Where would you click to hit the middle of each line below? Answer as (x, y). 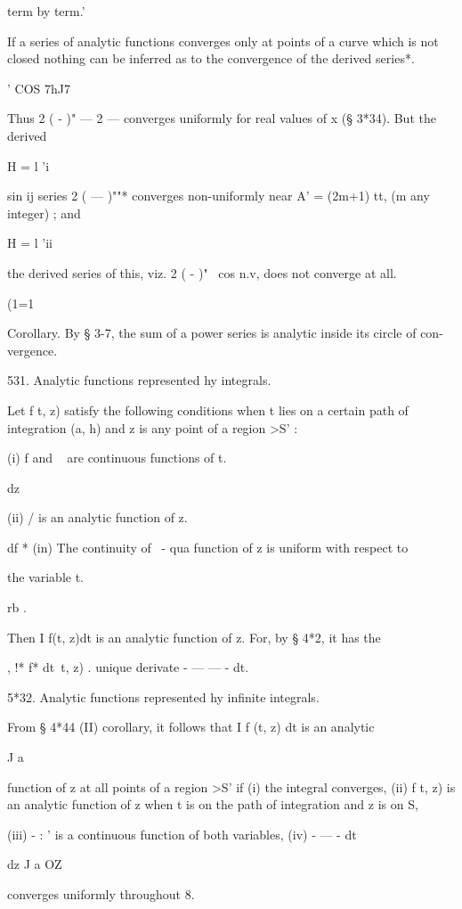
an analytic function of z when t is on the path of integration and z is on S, (213, 804)
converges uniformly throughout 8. (101, 894)
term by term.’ (46, 11)
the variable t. (45, 577)
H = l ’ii (30, 243)
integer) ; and (44, 213)
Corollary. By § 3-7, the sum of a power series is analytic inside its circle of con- (225, 333)
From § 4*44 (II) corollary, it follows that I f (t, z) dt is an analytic (191, 727)
